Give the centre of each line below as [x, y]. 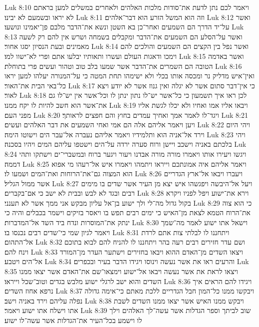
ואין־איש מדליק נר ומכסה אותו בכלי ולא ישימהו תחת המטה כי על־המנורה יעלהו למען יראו [130, 76]
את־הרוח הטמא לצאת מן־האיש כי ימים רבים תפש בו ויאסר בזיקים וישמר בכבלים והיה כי [128, 212]
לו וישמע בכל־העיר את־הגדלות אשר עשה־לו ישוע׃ [73, 320]
